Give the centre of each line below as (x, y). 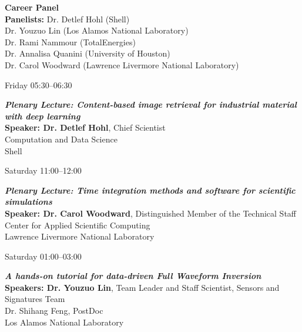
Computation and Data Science (61, 139)
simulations (28, 202)
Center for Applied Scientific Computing (78, 225)
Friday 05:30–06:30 (38, 84)
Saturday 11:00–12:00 (43, 170)
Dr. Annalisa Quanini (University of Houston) (88, 53)
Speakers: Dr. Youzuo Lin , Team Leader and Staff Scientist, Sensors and (142, 287)
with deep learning (43, 116)
